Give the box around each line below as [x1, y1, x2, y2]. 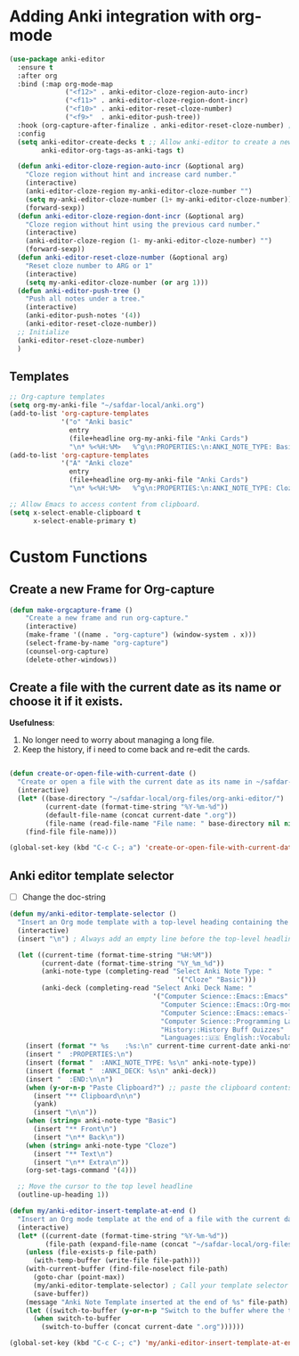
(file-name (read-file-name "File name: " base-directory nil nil [44, 818, 296, 828]
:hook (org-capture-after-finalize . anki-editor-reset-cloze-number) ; [17, 120, 293, 130]
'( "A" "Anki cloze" [61, 459, 133, 468]
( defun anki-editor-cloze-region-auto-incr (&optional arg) [17, 162, 245, 171]
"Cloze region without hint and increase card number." [25, 170, 238, 179]
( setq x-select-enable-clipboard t [9, 508, 141, 517]
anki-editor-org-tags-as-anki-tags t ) [41, 145, 185, 155]
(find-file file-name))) [25, 827, 117, 836]
